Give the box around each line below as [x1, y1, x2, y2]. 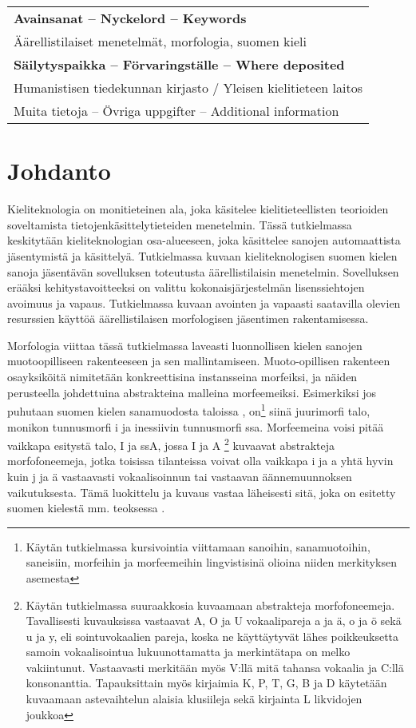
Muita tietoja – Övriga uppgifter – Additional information [14, 101, 339, 120]
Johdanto [7, 154, 111, 187]
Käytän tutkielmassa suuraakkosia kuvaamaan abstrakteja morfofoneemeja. [26, 596, 395, 613]
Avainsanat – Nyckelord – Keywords [14, 9, 247, 27]
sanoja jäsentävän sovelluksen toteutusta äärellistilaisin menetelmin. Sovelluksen [7, 263, 399, 280]
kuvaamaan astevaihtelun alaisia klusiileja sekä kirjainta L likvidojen [26, 690, 363, 707]
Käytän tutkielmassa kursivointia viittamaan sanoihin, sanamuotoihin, [26, 538, 370, 555]
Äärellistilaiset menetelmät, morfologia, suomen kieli [14, 32, 307, 50]
